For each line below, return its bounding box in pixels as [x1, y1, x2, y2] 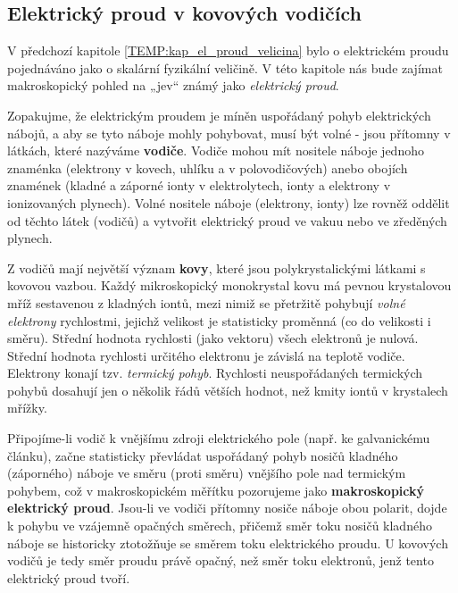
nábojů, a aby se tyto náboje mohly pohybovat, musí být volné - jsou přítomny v [7, 123, 451, 142]
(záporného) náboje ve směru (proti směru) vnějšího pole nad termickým [7, 464, 406, 482]
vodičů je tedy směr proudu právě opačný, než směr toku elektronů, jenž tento [7, 551, 434, 570]
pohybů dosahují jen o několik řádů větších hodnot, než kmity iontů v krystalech [7, 380, 448, 399]
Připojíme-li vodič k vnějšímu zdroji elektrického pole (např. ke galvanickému [7, 429, 430, 447]
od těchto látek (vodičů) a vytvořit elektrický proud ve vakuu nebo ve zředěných [7, 211, 447, 230]
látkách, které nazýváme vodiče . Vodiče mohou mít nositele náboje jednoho [7, 141, 424, 160]
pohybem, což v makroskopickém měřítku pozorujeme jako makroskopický [7, 480, 425, 499]
